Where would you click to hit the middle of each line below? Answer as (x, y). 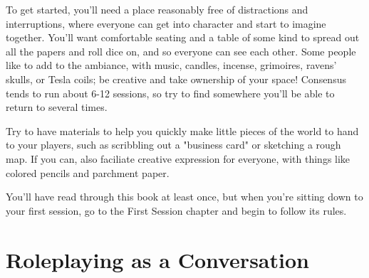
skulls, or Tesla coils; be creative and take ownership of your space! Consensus (176, 79)
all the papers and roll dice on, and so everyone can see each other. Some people (181, 51)
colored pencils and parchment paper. (88, 172)
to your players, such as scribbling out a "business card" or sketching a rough (173, 145)
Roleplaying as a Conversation (157, 259)
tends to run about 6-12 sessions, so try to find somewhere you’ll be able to (170, 93)
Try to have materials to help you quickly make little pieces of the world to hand (182, 130)
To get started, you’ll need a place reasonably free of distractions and (157, 9)
